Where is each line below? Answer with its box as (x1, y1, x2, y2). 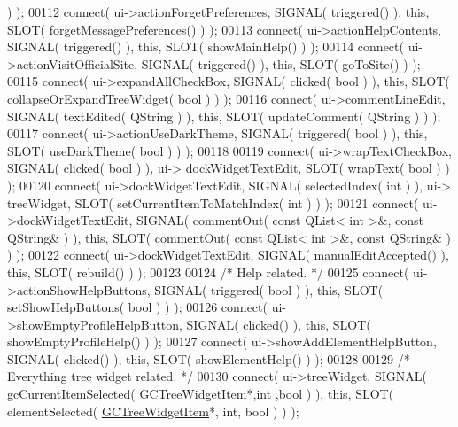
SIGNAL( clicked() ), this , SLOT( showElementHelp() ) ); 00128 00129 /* (7, 349, 410, 368)
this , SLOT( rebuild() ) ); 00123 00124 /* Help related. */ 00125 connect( (7, 262, 409, 281)
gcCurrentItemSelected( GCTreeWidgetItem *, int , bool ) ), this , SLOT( (7, 384, 394, 403)
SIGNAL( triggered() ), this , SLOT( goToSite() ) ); (141, 54, 421, 73)
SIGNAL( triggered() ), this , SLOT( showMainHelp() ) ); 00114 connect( (7, 37, 404, 56)
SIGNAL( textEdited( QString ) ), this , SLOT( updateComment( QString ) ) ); (7, 106, 441, 125)
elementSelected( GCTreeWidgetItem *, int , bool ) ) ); (7, 401, 299, 420)
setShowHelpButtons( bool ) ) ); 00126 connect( (7, 298, 268, 316)
